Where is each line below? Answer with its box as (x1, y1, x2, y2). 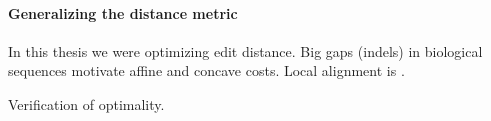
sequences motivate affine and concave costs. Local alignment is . (8, 60, 405, 81)
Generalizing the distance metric (8, 2, 238, 23)
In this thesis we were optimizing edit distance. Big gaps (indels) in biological (8, 40, 483, 61)
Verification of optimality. (8, 93, 165, 114)
